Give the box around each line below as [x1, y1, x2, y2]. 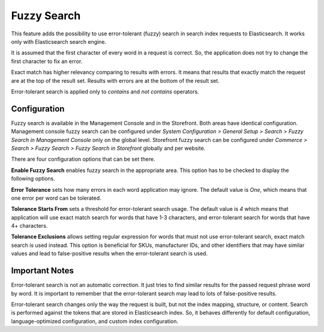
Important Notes [11, 265, 74, 276]
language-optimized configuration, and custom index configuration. [11, 318, 178, 325]
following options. [11, 175, 55, 182]
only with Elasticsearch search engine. [11, 38, 107, 45]
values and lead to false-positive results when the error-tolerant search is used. [11, 250, 208, 257]
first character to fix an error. [11, 58, 83, 65]
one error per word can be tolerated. [11, 194, 101, 201]
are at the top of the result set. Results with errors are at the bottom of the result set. [11, 77, 220, 84]
